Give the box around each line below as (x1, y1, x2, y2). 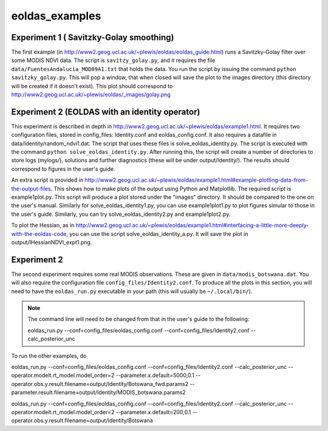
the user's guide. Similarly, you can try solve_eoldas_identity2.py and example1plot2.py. (11, 210, 231, 218)
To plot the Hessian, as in (11, 222, 75, 229)
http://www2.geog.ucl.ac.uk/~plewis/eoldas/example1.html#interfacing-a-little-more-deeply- (75, 222, 309, 229)
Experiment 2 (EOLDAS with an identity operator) (11, 106, 200, 117)
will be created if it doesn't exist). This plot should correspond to (11, 82, 173, 89)
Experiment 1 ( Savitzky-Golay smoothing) (11, 32, 174, 43)
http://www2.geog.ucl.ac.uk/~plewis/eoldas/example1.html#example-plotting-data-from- (84, 176, 309, 184)
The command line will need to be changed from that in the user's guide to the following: (27, 315, 250, 323)
